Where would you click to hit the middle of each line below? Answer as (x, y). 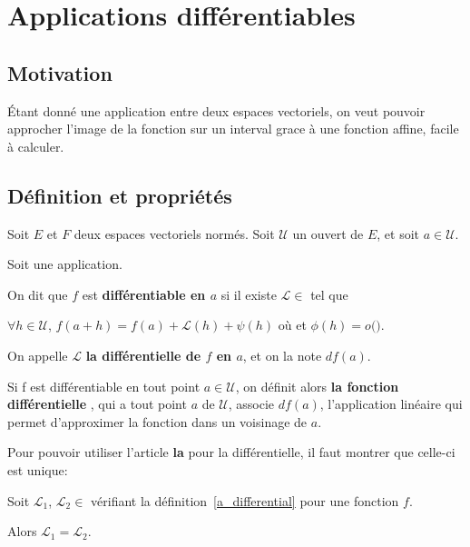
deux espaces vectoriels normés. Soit (174, 233)
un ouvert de (328, 233)
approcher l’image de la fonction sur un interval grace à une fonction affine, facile (233, 129)
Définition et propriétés (120, 195)
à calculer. (36, 146)
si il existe (249, 294)
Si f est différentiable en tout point (104, 386)
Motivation (60, 72)
